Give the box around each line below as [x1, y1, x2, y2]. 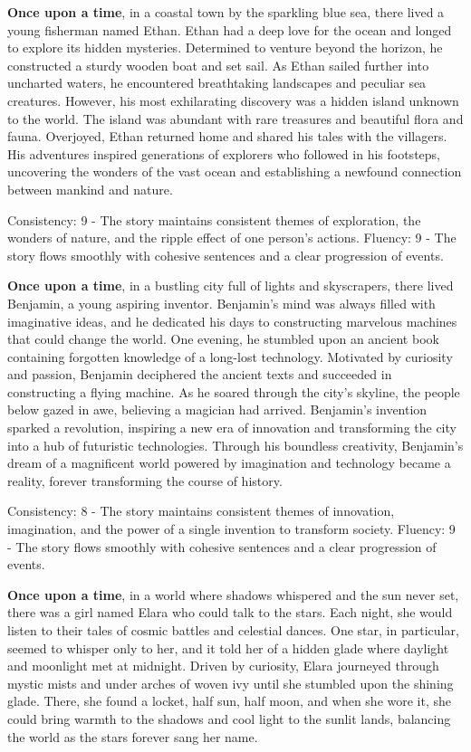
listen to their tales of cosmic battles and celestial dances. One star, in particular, [7, 621, 459, 639]
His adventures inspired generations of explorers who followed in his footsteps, [7, 144, 440, 163]
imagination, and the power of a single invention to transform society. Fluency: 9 [7, 519, 456, 538]
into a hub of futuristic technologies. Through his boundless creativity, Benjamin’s [7, 435, 464, 454]
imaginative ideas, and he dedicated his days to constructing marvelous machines [7, 311, 457, 330]
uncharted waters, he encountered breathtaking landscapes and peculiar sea [7, 73, 427, 92]
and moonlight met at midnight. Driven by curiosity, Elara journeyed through [7, 656, 439, 675]
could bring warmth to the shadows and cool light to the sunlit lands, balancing [7, 709, 451, 728]
